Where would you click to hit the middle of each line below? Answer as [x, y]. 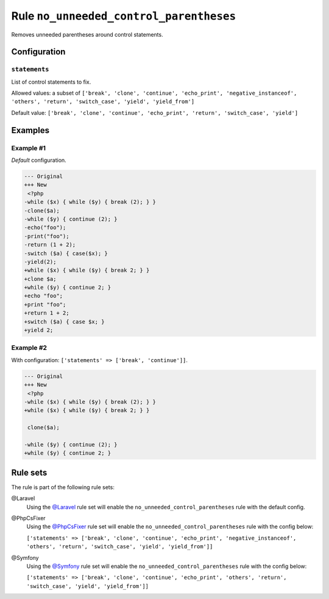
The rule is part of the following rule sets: [63, 487]
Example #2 [29, 348]
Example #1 [28, 148]
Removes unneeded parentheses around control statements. [87, 34]
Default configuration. [39, 160]
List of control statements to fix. [51, 82]
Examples [30, 130]
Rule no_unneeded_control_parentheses [124, 16]
